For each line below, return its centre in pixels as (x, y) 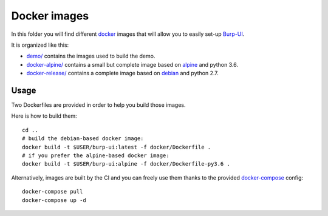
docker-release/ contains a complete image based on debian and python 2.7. (122, 73)
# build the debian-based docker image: (83, 139)
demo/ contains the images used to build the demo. (91, 56)
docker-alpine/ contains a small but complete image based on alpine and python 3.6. (132, 64)
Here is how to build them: (44, 116)
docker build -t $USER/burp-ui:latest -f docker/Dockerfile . (117, 147)
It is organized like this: (40, 45)
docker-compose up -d (54, 200)
